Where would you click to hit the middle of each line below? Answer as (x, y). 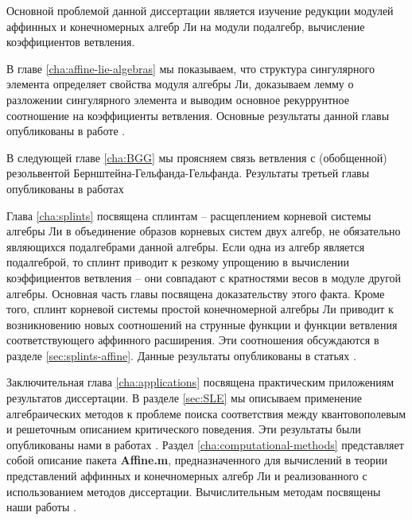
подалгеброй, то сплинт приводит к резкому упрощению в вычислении (178, 262)
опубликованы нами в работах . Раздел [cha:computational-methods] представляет (205, 444)
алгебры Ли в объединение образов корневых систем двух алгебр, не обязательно (204, 231)
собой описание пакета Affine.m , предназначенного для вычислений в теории (197, 460)
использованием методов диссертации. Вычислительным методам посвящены (194, 491)
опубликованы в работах (65, 188)
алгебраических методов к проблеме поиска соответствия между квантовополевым (206, 413)
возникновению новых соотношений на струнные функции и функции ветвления (202, 324)
